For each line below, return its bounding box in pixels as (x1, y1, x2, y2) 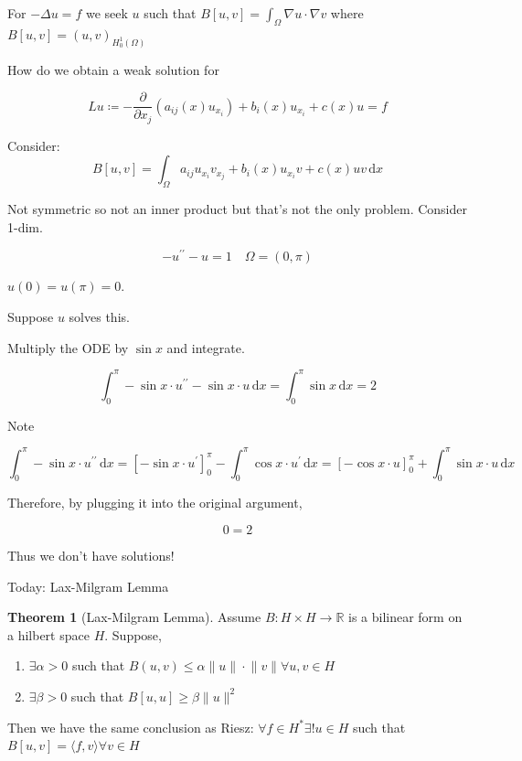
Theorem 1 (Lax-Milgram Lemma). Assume (7, 607, 261, 627)
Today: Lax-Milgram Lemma (7, 576, 169, 595)
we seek (85, 4, 128, 22)
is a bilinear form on (347, 607, 463, 627)
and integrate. (166, 338, 245, 357)
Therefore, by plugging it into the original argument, (7, 493, 303, 512)
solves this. (69, 307, 130, 327)
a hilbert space (7, 625, 90, 644)
